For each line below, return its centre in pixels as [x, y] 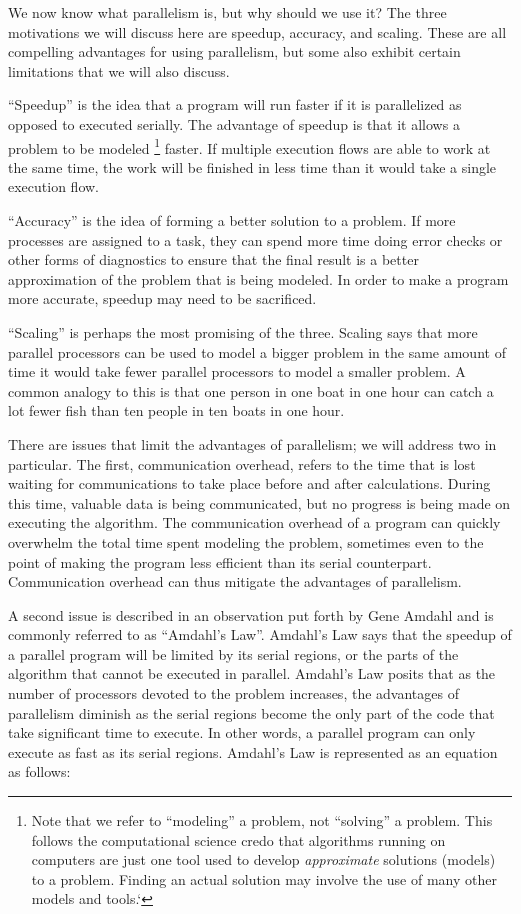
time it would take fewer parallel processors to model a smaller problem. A [237, 371]
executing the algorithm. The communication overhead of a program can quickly [254, 522]
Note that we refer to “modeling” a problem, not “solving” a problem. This [262, 820]
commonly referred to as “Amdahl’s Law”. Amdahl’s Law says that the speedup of [260, 634]
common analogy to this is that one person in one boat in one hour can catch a [251, 390]
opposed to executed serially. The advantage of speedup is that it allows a [234, 123]
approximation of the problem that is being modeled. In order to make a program [258, 278]
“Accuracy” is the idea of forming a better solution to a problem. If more [232, 220]
